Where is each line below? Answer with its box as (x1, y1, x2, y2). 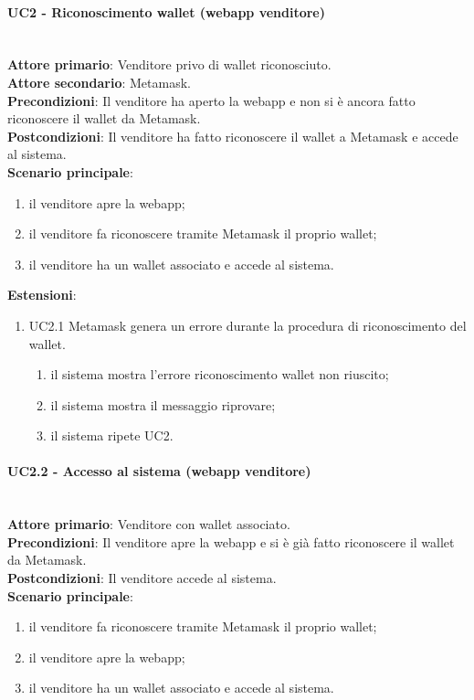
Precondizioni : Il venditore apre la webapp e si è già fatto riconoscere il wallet (7, 532, 455, 551)
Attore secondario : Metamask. (7, 72, 191, 91)
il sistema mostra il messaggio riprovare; (50, 395, 276, 414)
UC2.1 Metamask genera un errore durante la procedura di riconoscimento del (28, 315, 467, 334)
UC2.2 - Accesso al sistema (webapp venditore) (7, 461, 311, 481)
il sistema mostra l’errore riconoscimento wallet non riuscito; (50, 365, 389, 384)
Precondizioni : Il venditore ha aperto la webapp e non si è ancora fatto (7, 90, 416, 110)
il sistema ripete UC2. (50, 426, 174, 445)
